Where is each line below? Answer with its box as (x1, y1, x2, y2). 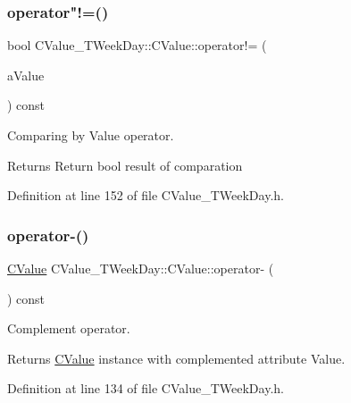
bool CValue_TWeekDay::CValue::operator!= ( (7, 36, 267, 55)
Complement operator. (7, 319, 130, 338)
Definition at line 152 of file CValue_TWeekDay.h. (7, 186, 284, 205)
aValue (7, 65, 45, 84)
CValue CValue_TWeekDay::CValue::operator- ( (7, 259, 274, 277)
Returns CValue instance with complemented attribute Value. (7, 348, 346, 367)
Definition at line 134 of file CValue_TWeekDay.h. (7, 379, 284, 398)
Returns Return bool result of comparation (7, 155, 243, 174)
